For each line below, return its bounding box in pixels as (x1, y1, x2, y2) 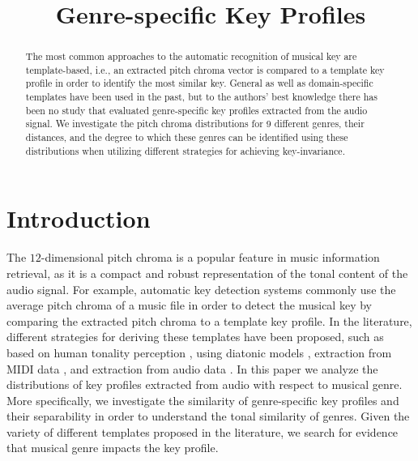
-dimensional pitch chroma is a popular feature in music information (41, 249, 380, 266)
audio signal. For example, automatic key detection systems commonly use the (6, 280, 396, 297)
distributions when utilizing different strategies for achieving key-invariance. (25, 143, 345, 157)
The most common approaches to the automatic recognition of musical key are (25, 49, 357, 63)
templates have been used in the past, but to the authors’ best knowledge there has (25, 90, 377, 104)
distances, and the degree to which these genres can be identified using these (25, 130, 348, 144)
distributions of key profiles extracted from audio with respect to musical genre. (6, 376, 403, 393)
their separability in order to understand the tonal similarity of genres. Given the (6, 408, 410, 425)
